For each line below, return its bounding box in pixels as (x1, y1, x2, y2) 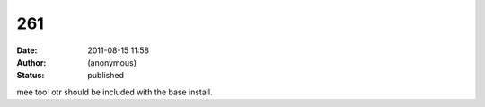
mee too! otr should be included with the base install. (16, 86, 213, 97)
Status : (16, 70, 45, 81)
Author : (16, 57, 47, 67)
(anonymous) (87, 57, 137, 67)
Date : (16, 45, 38, 56)
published (87, 70, 125, 81)
